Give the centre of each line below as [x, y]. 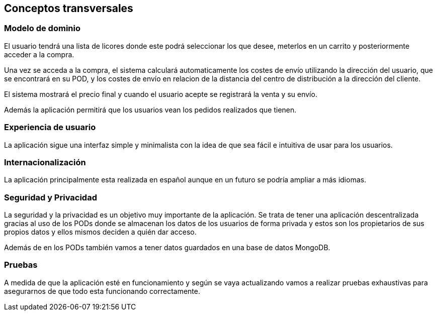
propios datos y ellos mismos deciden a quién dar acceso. [100, 232]
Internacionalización [45, 162]
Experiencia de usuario [50, 127]
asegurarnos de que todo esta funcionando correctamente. [102, 291]
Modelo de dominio [42, 28]
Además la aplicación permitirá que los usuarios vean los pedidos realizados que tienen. [150, 110]
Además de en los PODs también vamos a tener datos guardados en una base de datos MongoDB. [167, 248]
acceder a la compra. [39, 54]
